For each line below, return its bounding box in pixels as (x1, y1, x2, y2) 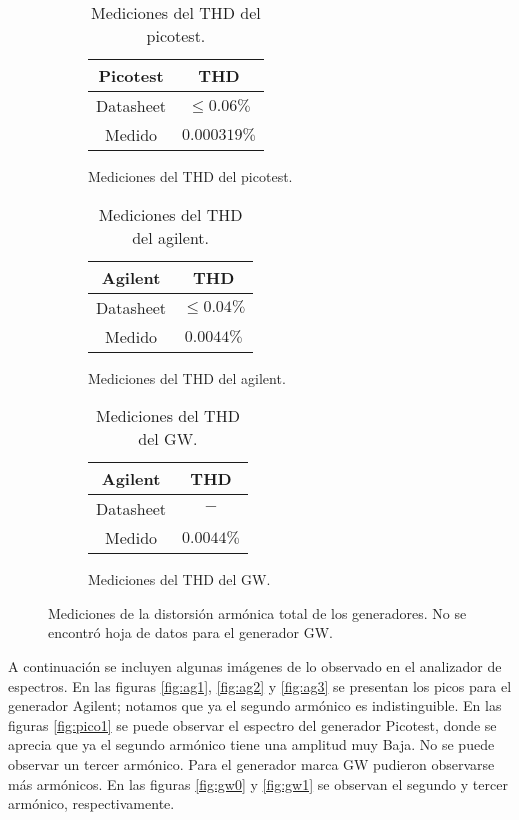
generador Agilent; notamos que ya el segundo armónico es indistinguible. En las (8, 695, 502, 716)
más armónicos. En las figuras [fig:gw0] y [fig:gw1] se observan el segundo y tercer (8, 773, 508, 794)
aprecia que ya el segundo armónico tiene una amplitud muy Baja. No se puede (8, 734, 495, 755)
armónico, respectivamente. (8, 793, 175, 814)
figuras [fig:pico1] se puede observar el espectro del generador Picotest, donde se (8, 714, 497, 735)
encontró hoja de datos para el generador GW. (48, 622, 334, 643)
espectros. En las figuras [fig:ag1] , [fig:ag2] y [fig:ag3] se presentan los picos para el (8, 675, 512, 696)
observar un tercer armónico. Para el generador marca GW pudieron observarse (8, 753, 495, 774)
